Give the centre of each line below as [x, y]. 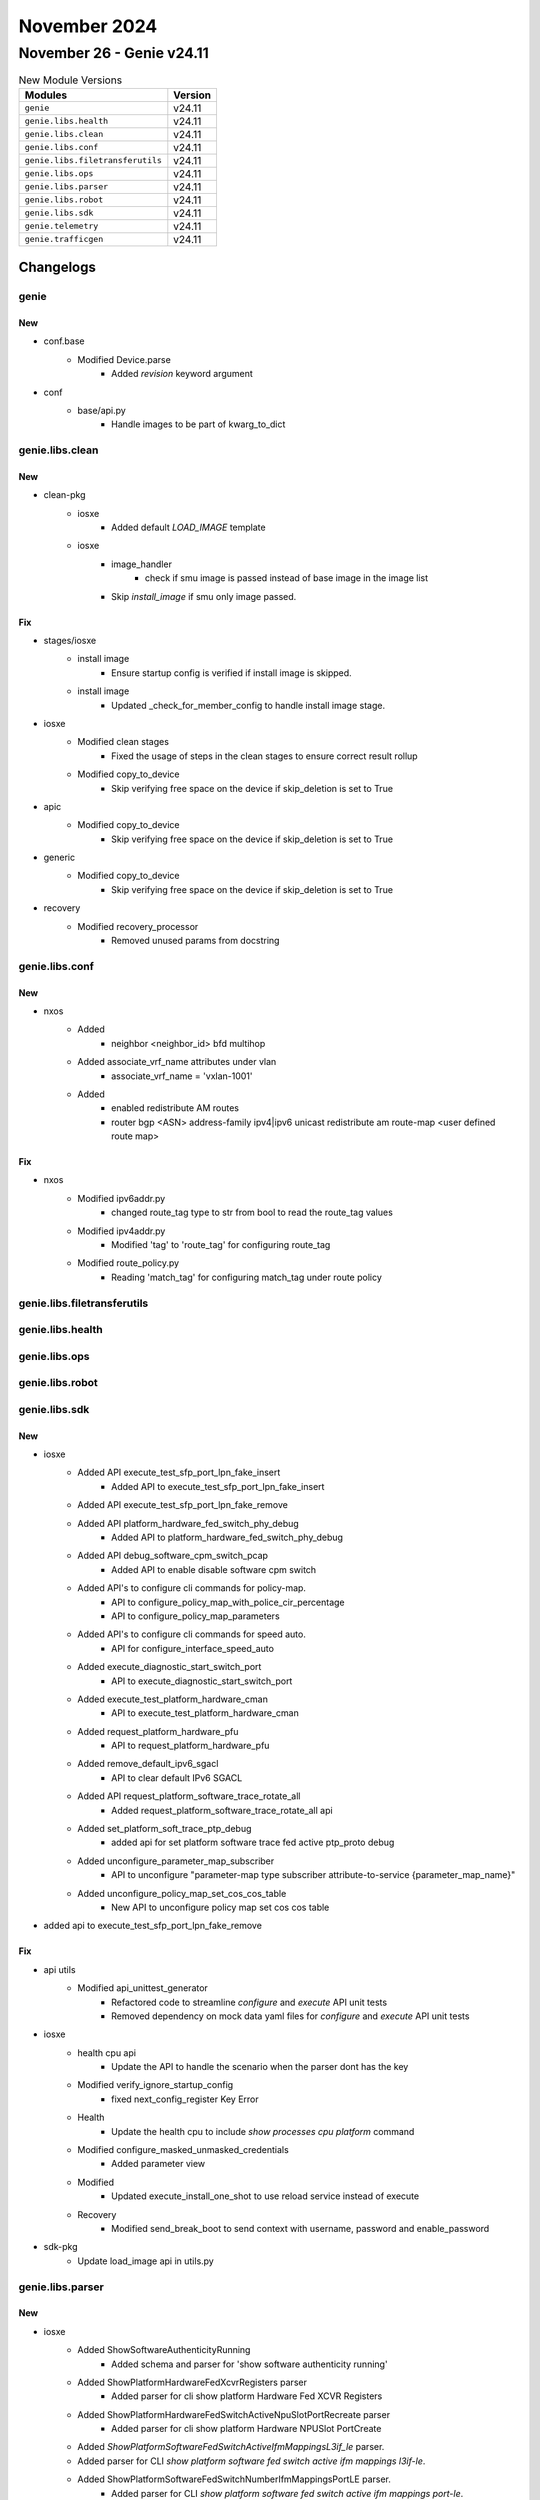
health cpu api [107, 2052]
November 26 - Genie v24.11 [113, 53]
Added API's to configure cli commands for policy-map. [192, 1588]
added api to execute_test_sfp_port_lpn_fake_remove [152, 1926]
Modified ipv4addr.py [121, 1231]
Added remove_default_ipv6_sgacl [148, 1764]
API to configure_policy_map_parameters [195, 1616]
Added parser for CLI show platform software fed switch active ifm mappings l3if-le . [251, 2461]
